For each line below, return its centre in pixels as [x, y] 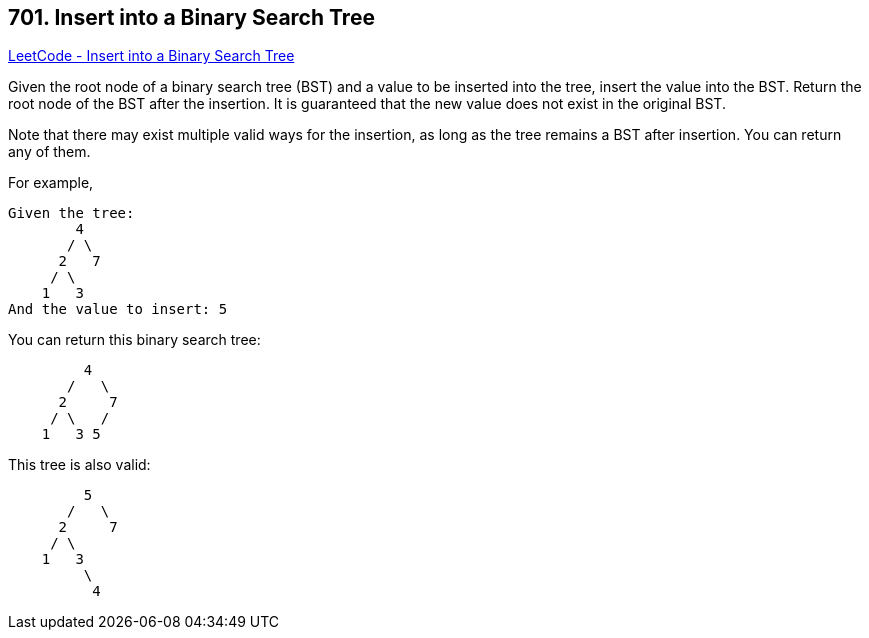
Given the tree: [71, 213]
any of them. [49, 152]
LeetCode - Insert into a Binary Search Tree [151, 56]
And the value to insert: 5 [118, 309]
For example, [51, 183]
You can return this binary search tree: [134, 340]
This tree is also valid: [79, 465]
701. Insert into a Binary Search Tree [191, 17]
